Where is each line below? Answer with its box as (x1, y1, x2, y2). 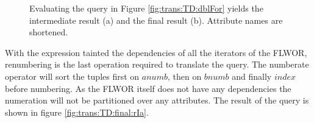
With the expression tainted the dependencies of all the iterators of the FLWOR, (5, 46, 307, 58)
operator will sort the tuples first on (5, 69, 140, 82)
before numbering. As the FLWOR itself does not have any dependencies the (5, 82, 291, 94)
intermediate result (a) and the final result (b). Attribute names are (29, 13, 283, 26)
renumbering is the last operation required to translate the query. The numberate (5, 58, 309, 71)
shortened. (29, 26, 68, 38)
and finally (232, 69, 272, 82)
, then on (167, 69, 202, 82)
